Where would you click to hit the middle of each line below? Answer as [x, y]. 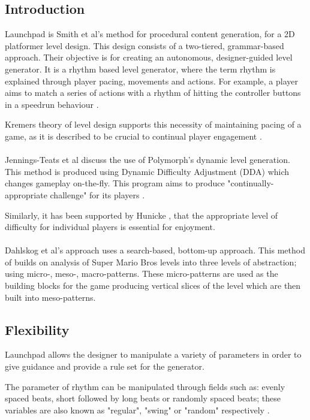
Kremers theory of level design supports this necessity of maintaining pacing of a [153, 124]
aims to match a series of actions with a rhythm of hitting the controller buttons [153, 93]
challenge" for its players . [97, 194]
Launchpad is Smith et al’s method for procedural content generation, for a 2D [150, 34]
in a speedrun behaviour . [52, 104]
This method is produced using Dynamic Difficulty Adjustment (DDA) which [147, 171]
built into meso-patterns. [50, 297]
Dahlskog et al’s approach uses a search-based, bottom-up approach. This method [155, 250]
